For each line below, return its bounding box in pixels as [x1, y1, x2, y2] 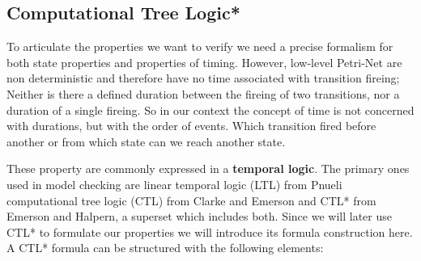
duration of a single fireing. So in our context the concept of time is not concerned [6, 101, 415, 118]
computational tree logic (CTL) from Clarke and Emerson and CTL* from [6, 192, 376, 208]
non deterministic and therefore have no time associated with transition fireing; [6, 69, 400, 86]
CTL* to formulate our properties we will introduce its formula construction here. [6, 223, 413, 240]
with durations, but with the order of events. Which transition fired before [6, 117, 376, 134]
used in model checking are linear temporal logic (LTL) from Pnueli [6, 175, 342, 192]
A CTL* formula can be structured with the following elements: [6, 239, 324, 256]
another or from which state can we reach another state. [6, 133, 286, 149]
